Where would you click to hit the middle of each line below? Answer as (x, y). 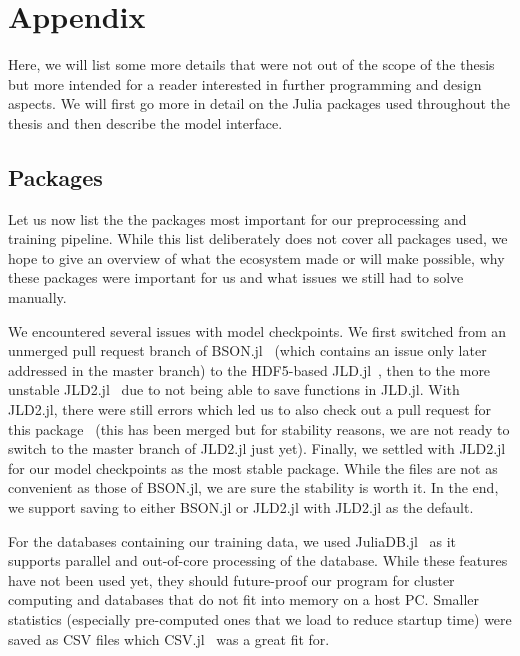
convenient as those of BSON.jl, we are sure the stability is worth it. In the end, (253, 487)
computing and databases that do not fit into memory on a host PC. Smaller (244, 599)
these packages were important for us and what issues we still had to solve (236, 277)
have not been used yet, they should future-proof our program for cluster (231, 579)
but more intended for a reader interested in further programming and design (245, 83)
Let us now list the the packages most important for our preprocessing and (237, 218)
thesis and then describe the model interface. (145, 122)
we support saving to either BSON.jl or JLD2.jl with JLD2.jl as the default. (241, 507)
